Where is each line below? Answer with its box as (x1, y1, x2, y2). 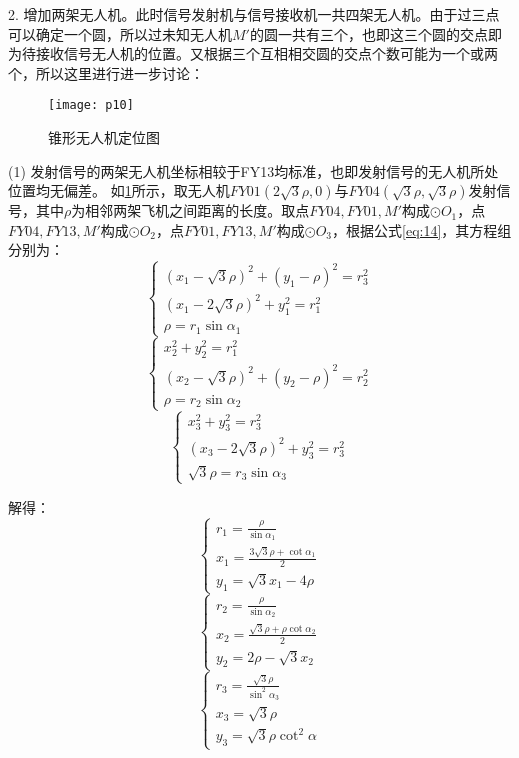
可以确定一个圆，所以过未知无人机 (8, 23, 232, 44)
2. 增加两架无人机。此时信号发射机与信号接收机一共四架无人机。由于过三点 (8, 4, 500, 24)
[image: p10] (48, 98, 134, 113)
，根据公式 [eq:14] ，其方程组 (332, 219, 512, 240)
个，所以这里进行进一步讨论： (8, 62, 204, 83)
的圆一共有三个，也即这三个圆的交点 (249, 23, 488, 44)
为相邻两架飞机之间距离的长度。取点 (71, 200, 310, 221)
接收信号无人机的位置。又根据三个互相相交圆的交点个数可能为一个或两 (35, 43, 498, 64)
